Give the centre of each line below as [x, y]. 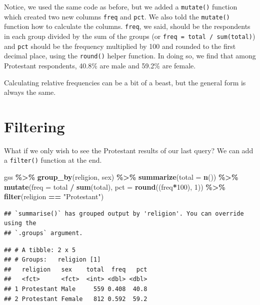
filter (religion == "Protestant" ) [54, 196]
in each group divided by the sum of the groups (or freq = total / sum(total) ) [130, 36]
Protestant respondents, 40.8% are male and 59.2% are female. [100, 65]
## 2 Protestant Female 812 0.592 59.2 [76, 299]
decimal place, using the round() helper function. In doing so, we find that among [130, 56]
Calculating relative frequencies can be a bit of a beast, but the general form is [125, 82]
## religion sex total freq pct [76, 269]
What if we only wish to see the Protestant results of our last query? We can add [129, 150]
